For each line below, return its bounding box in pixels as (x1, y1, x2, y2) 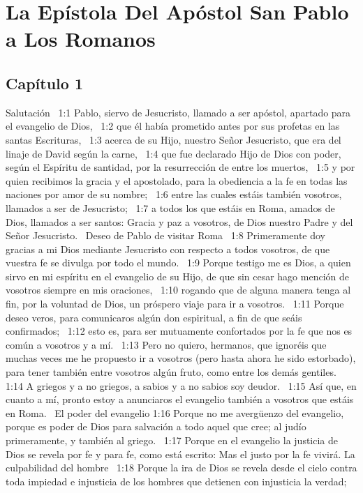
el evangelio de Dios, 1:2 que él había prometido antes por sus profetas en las (6, 119, 340, 133)
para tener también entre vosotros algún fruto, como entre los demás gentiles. (6, 365, 336, 379)
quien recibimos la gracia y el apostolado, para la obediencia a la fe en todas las (6, 173, 348, 188)
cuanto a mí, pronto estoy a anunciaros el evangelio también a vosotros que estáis (6, 392, 354, 407)
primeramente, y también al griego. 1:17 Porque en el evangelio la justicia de (6, 433, 339, 448)
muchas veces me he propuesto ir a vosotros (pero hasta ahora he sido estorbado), (6, 351, 356, 365)
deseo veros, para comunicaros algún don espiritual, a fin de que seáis (6, 310, 302, 324)
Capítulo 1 (6, 72, 84, 93)
